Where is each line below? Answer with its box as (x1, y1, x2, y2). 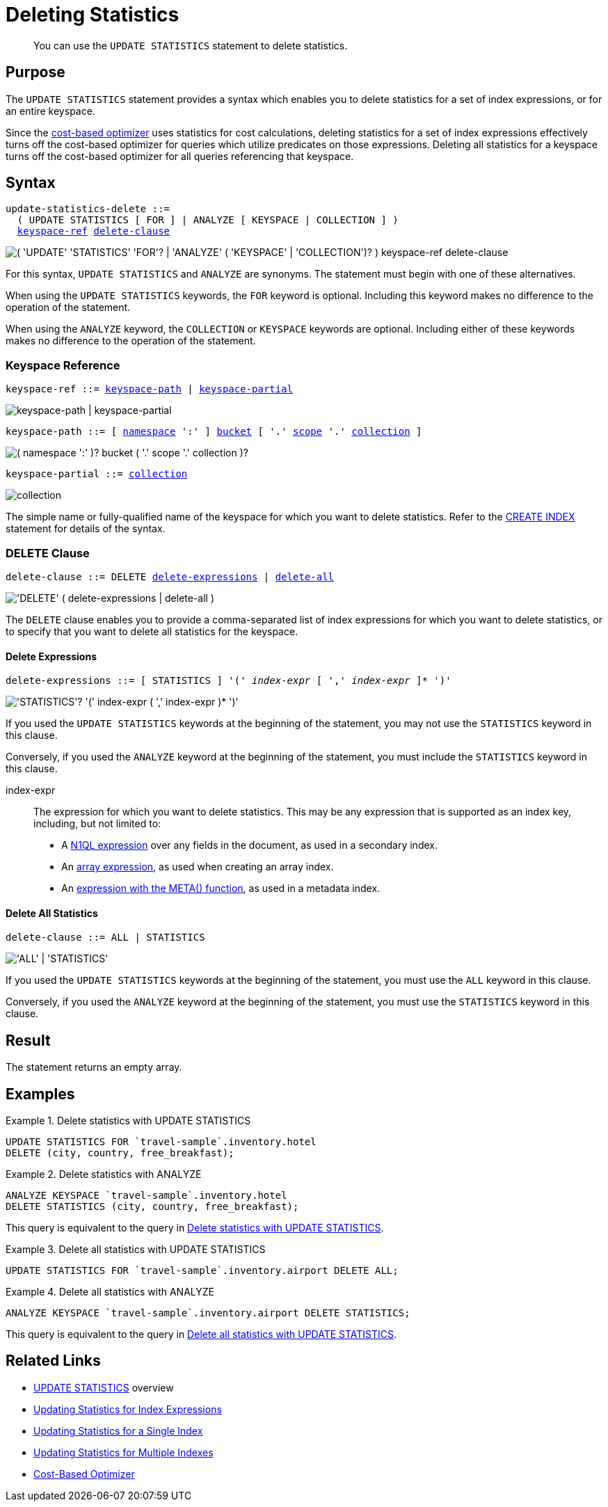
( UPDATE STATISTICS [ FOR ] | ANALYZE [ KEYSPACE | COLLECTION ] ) (17, 214, 399, 226)
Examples (6, 1085, 75, 1103)
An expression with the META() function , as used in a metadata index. (61, 882, 381, 895)
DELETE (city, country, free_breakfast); (6, 1147, 234, 1159)
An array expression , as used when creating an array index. (61, 861, 334, 873)
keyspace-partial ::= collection (6, 468, 188, 480)
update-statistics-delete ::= (6, 203, 170, 215)
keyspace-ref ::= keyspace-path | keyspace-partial (6, 383, 294, 395)
